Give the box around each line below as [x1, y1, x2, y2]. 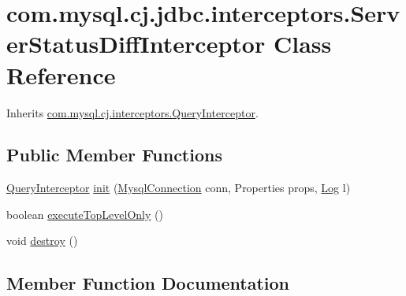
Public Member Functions [6, 142, 222, 167]
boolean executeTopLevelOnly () [6, 205, 163, 222]
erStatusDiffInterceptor [6, 28, 266, 60]
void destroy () [6, 232, 78, 249]
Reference [6, 58, 116, 91]
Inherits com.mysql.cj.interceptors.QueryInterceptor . [6, 104, 259, 120]
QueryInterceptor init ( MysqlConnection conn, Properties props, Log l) [6, 179, 351, 196]
